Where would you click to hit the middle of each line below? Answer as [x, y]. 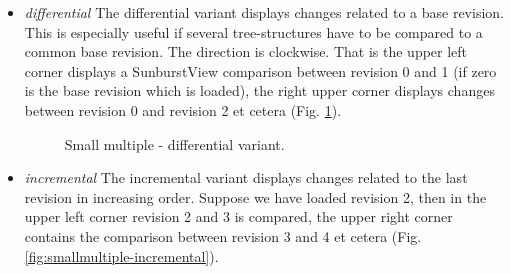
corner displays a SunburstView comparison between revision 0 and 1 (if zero [260, 70]
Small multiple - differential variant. [174, 143]
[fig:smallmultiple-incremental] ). [121, 255]
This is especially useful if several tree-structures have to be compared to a [253, 31]
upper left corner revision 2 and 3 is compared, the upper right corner [238, 216]
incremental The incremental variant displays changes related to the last [246, 177]
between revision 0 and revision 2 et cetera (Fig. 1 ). [183, 109]
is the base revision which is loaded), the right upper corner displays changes [259, 90]
